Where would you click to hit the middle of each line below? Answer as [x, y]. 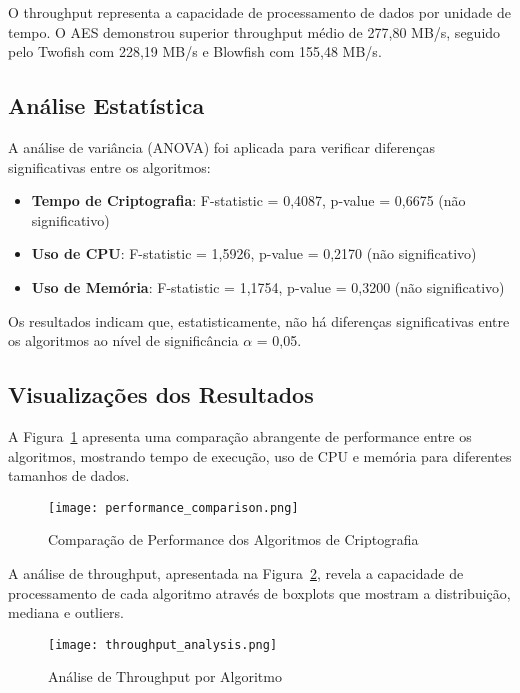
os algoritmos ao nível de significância [123, 340]
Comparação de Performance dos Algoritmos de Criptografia [233, 539]
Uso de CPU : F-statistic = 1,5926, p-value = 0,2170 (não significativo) [254, 253]
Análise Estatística [106, 105]
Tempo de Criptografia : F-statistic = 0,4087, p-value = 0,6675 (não [248, 200]
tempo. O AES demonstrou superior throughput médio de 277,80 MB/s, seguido [254, 31]
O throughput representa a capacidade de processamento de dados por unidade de [259, 12]
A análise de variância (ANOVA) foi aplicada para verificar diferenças [221, 146]
